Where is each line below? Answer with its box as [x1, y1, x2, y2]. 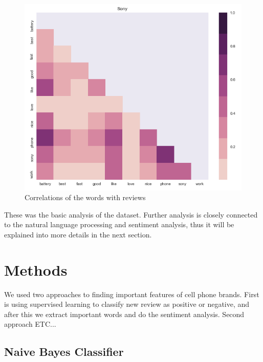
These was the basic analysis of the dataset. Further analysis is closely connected [4, 209, 258, 220]
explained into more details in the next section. [4, 229, 152, 239]
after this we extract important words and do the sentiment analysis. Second [4, 308, 245, 319]
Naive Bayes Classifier [4, 344, 124, 359]
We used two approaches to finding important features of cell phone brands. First [4, 288, 259, 299]
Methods [4, 259, 68, 280]
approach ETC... [4, 319, 56, 329]
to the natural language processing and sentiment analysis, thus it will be [4, 219, 234, 230]
